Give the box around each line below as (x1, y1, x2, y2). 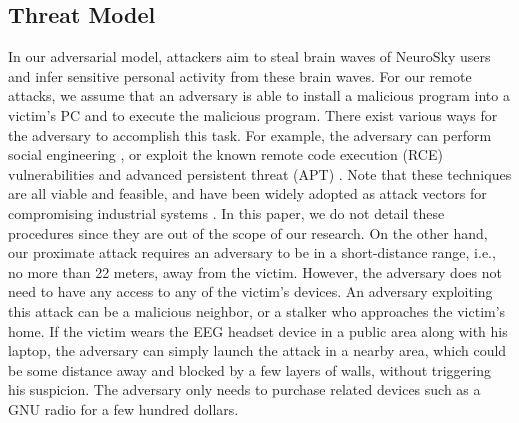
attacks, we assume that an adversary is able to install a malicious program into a (8, 85, 510, 106)
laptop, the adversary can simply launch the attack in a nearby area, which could (8, 340, 507, 361)
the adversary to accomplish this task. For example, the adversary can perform (8, 124, 492, 145)
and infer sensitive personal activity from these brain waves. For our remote (8, 65, 472, 86)
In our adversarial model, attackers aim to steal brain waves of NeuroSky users (8, 46, 491, 67)
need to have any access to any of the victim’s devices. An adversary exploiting (8, 281, 493, 302)
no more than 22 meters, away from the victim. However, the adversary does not (8, 261, 502, 282)
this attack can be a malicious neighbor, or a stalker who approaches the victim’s (8, 300, 506, 321)
